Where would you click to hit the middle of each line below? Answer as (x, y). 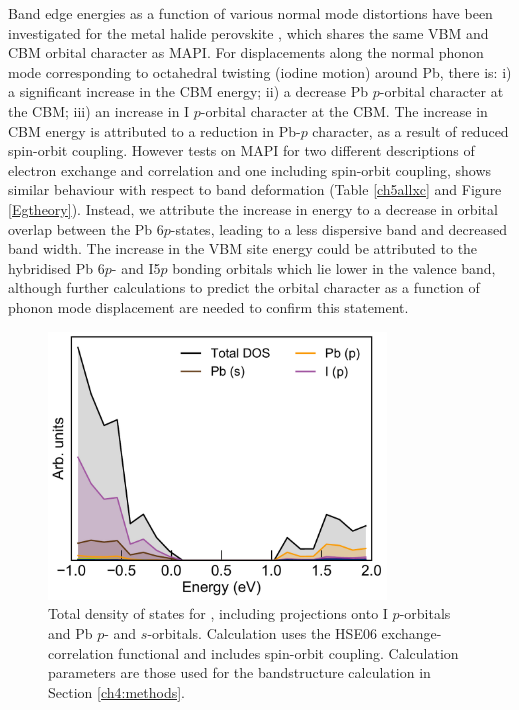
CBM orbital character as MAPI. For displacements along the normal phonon (246, 52)
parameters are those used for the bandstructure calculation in (239, 672)
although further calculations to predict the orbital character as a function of (244, 287)
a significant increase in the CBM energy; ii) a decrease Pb (188, 91)
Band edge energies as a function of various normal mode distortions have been (250, 13)
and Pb (70, 632)
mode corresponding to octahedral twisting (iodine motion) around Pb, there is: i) (260, 71)
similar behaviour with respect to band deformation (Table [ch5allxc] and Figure (255, 189)
